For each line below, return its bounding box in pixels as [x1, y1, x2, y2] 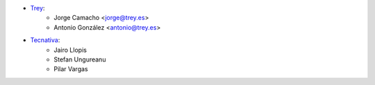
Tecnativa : [30, 36, 60, 44]
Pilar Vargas [53, 65, 88, 73]
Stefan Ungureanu [53, 55, 106, 64]
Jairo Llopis [53, 46, 87, 54]
